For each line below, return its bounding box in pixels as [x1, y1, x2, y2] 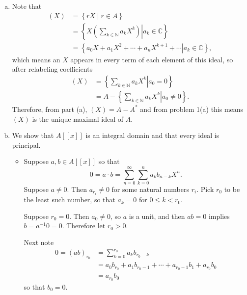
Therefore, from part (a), [12, 104, 87, 114]
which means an [12, 54, 60, 64]
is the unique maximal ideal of [32, 113, 124, 124]
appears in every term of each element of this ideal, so [70, 54, 233, 64]
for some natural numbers [111, 184, 189, 194]
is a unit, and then [129, 211, 185, 221]
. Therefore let [62, 220, 106, 231]
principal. [12, 139, 41, 150]
